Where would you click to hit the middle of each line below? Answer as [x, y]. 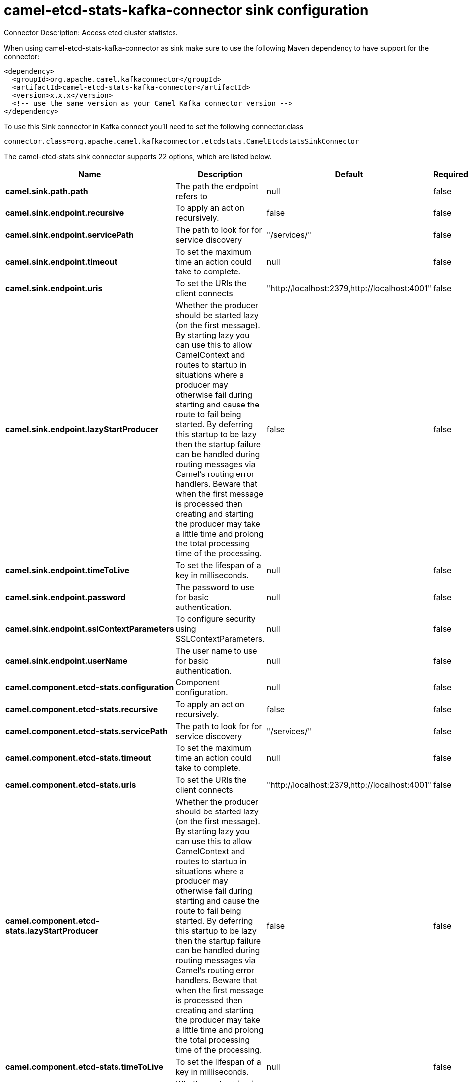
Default [349, 174]
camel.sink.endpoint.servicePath [70, 235]
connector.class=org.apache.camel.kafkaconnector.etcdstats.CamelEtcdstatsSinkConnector [182, 141]
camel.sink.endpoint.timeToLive [68, 570]
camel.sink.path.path [47, 191]
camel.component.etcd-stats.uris [71, 784]
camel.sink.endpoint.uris [54, 288]
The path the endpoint [217, 186]
